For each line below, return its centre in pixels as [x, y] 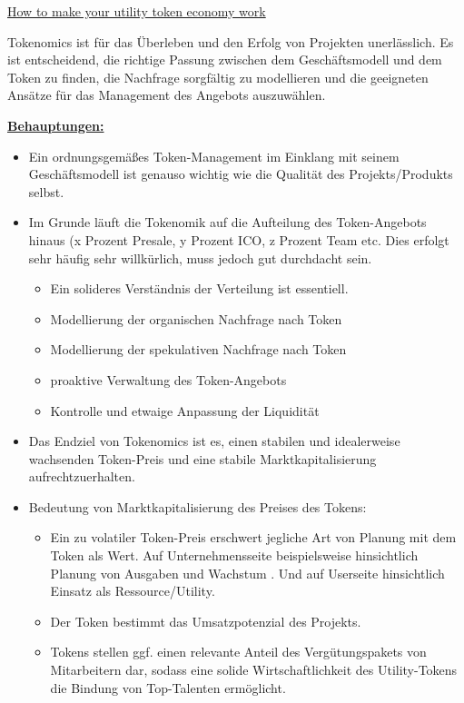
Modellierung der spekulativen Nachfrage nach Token [198, 349]
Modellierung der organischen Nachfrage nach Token [196, 318]
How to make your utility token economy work [137, 11]
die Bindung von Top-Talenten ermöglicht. [168, 687]
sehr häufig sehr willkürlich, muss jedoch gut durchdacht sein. [200, 257]
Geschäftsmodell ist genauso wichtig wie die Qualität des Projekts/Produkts [241, 174]
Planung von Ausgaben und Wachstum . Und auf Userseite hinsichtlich [247, 573]
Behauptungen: [56, 125]
